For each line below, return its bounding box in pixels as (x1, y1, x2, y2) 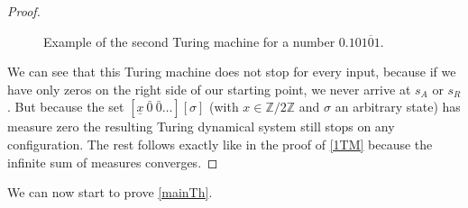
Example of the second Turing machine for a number (43, 32, 335, 50)
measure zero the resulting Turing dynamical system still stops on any (7, 117, 395, 136)
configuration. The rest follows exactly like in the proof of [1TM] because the (7, 134, 433, 153)
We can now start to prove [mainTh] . (7, 183, 213, 202)
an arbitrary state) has (335, 97, 461, 116)
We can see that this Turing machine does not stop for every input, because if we (7, 62, 456, 81)
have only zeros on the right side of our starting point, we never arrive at (7, 79, 411, 98)
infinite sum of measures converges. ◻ (7, 152, 218, 171)
